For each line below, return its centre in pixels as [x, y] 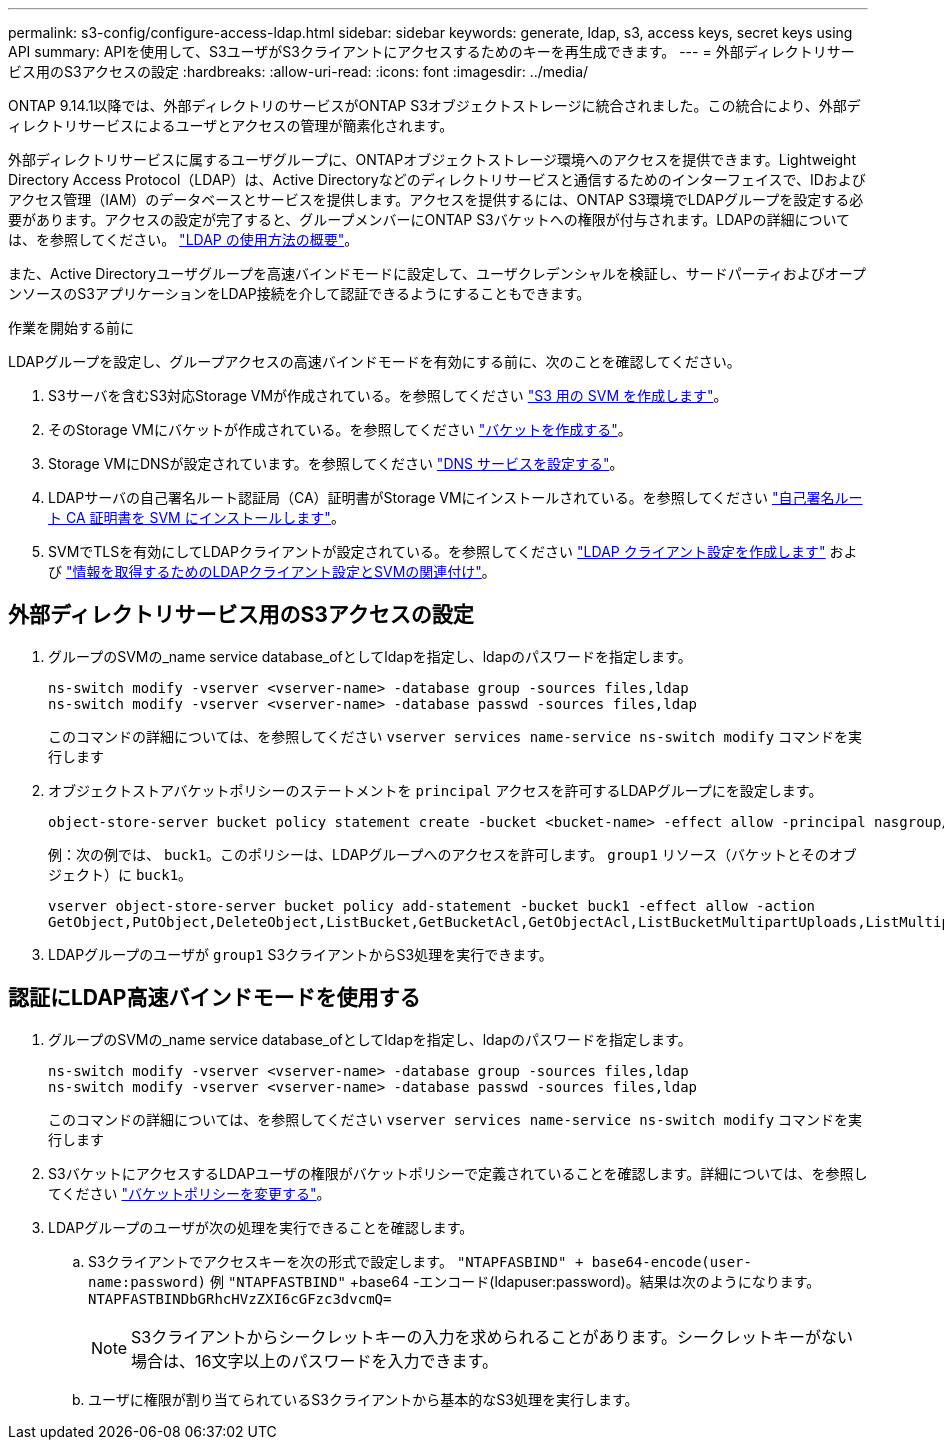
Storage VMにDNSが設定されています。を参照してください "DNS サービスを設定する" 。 [336, 463]
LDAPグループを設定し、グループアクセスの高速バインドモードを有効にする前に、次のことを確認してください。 [374, 361]
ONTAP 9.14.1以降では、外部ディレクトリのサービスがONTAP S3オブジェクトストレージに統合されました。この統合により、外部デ [434, 105]
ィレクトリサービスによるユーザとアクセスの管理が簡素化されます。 [231, 125]
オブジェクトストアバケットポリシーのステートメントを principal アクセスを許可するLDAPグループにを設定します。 [435, 790]
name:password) [147, 1281]
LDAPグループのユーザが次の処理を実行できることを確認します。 [261, 1227]
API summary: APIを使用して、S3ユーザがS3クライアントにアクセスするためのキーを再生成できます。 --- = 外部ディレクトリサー [431, 51]
